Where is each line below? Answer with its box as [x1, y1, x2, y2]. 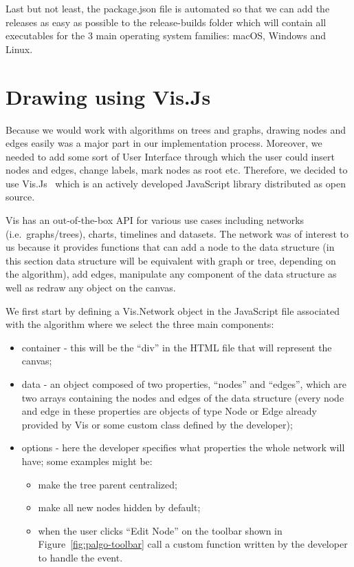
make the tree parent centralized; [38, 477, 177, 491]
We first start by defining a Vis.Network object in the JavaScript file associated [5, 303, 340, 318]
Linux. [5, 41, 33, 56]
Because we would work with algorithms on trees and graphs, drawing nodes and [5, 122, 346, 136]
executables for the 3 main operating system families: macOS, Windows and [5, 28, 326, 43]
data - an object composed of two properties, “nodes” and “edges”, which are [21, 377, 346, 391]
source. [5, 189, 35, 204]
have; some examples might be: [21, 453, 153, 468]
